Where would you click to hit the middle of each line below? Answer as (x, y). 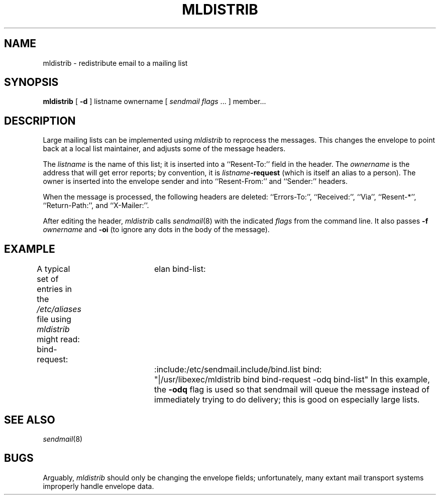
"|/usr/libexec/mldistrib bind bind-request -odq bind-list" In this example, (292, 380)
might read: (58, 339)
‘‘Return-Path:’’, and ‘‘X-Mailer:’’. (96, 206)
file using (54, 319)
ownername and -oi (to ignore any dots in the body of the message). (156, 230)
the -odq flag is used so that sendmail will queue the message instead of (292, 390)
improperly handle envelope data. (98, 486)
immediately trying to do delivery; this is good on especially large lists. (287, 400)
